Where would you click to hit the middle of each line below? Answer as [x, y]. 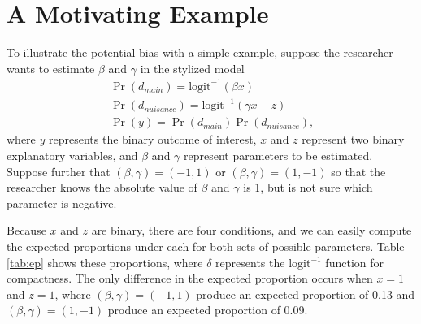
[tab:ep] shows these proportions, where [105, 262]
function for [354, 262]
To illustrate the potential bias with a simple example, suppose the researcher [200, 52]
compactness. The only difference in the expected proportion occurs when [190, 278]
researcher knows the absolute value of [102, 187]
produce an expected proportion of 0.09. [208, 310]
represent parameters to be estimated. [278, 155]
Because [26, 230]
